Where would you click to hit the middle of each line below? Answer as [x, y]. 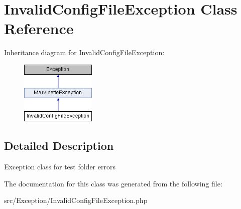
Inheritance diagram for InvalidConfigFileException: [84, 52]
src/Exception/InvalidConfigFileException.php [76, 200]
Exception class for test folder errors [60, 167]
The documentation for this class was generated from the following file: [113, 183]
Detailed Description [59, 146]
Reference [39, 28]
